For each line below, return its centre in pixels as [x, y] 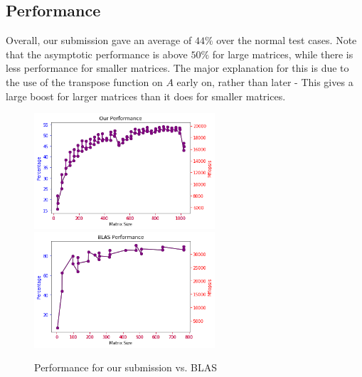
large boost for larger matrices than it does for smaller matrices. [146, 96]
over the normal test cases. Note [287, 40]
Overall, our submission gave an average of [99, 40]
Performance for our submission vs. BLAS [126, 367]
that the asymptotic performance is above [97, 54]
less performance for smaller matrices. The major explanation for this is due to [177, 68]
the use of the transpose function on [84, 81]
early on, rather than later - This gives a [265, 81]
